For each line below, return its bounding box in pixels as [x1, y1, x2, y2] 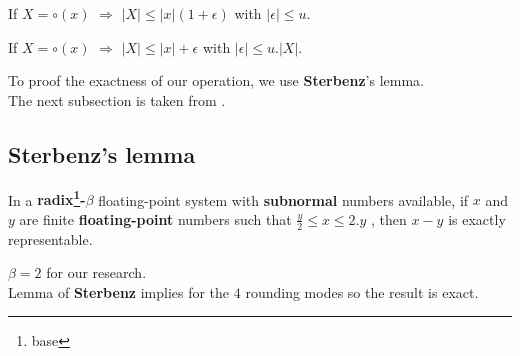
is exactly [448, 208, 506, 229]
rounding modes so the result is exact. [245, 281, 479, 302]
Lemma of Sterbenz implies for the [8, 281, 230, 302]
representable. [8, 228, 93, 249]
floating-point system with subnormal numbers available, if [98, 189, 469, 210]
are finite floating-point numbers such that [19, 208, 292, 229]
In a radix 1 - [8, 186, 86, 210]
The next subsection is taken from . [8, 89, 226, 110]
